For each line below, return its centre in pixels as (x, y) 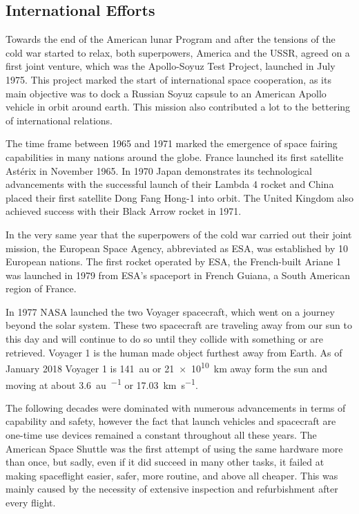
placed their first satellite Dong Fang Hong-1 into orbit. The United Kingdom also (179, 197)
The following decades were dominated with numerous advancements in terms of (176, 407)
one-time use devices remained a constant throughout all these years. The (161, 434)
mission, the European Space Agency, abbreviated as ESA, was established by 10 (177, 248)
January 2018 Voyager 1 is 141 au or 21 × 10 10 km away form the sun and (167, 367)
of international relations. (59, 120)
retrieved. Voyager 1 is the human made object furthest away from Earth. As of (174, 352)
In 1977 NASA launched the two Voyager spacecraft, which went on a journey (170, 311)
